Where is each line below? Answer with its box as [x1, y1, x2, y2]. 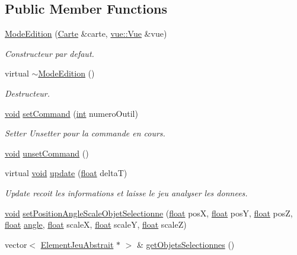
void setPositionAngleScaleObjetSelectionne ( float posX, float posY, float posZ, [5, 206, 293, 219]
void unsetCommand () [5, 146, 89, 159]
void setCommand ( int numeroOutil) [5, 107, 138, 119]
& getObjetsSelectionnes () [137, 238, 235, 250]
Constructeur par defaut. [5, 47, 94, 59]
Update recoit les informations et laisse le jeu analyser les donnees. [5, 186, 248, 199]
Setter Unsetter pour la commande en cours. [5, 127, 165, 139]
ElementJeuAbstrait [40, 238, 114, 250]
